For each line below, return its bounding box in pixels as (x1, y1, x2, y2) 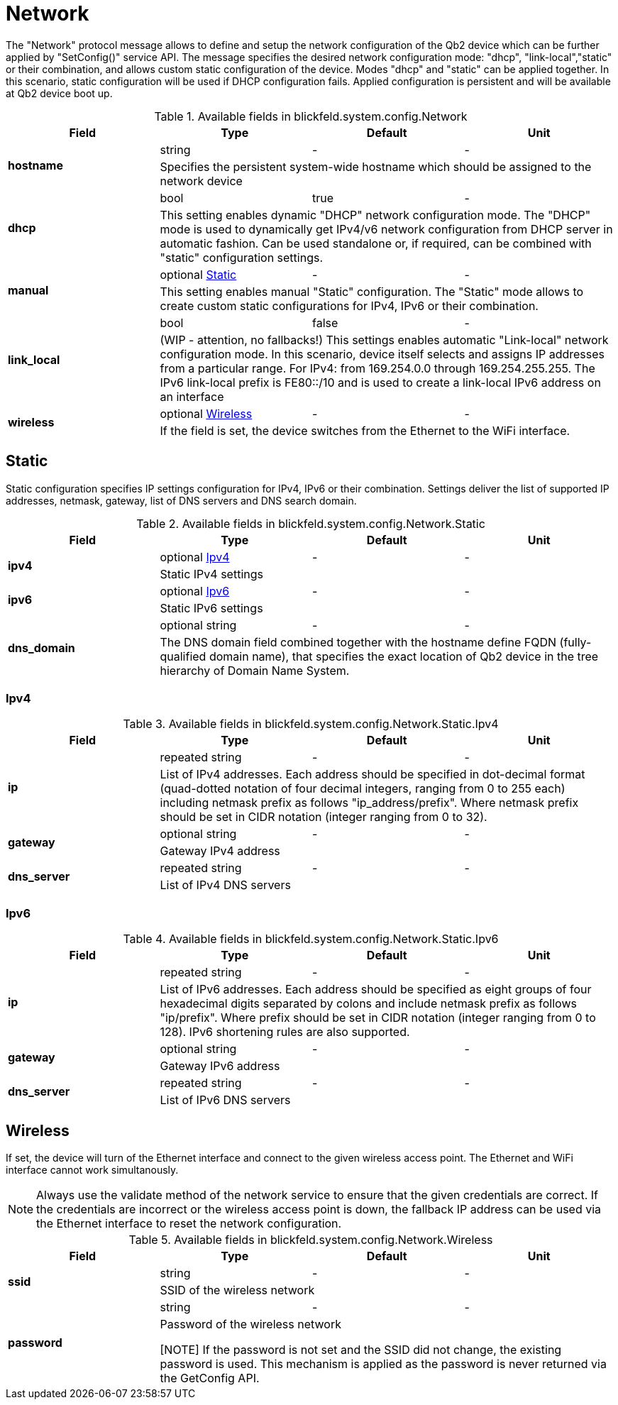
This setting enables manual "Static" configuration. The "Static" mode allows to (160, 284, 584, 299)
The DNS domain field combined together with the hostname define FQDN (160, 634, 557, 649)
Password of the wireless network (160, 1316, 341, 1331)
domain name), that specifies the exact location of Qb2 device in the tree (209, 649, 599, 663)
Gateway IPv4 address (160, 844, 280, 859)
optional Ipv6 (160, 583, 230, 598)
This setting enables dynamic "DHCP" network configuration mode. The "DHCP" (160, 207, 591, 222)
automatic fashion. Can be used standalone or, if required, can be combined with (160, 236, 592, 250)
